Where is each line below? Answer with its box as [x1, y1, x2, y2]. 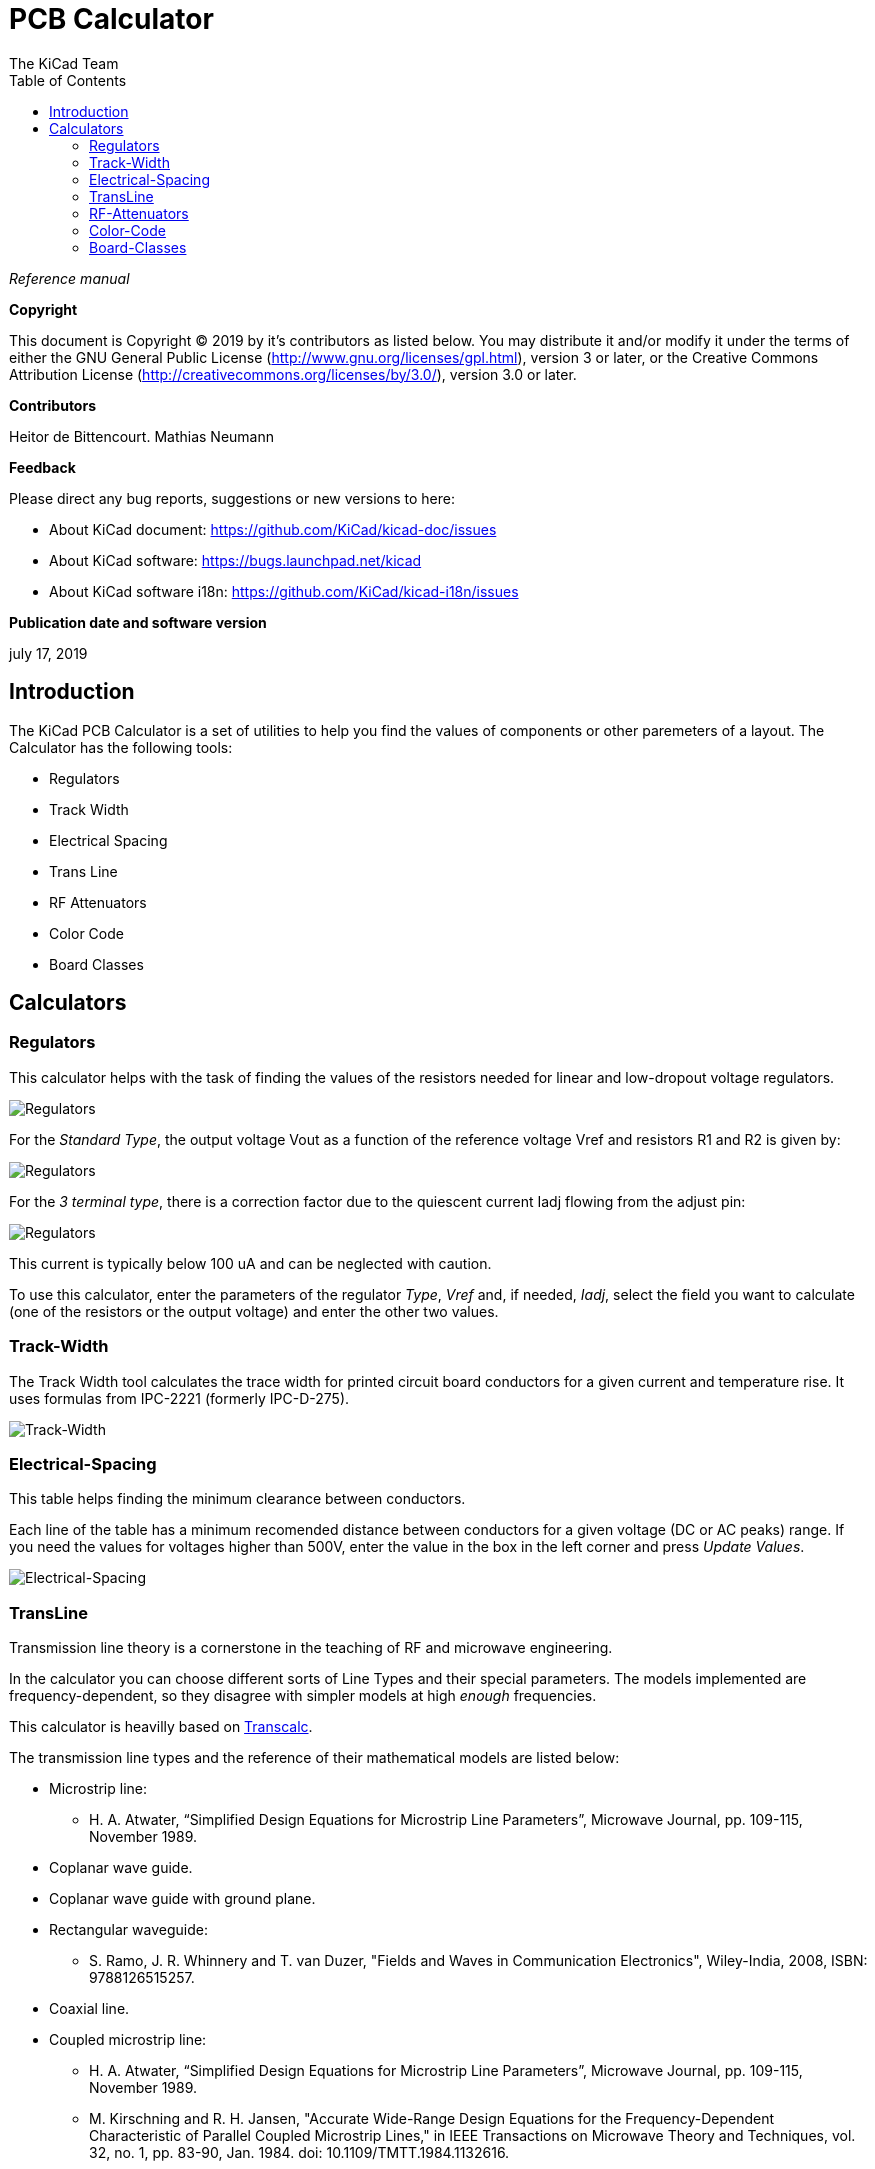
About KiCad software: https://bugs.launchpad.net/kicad [49, 551, 422, 569]
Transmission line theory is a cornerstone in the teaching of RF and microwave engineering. [9, 1639, 613, 1657]
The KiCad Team [9, 54, 119, 72]
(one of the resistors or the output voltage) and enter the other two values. [9, 1302, 499, 1320]
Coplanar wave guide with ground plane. [49, 1890, 316, 1908]
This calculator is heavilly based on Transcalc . [9, 1718, 313, 1736]
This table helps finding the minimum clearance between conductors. [9, 1490, 466, 1508]
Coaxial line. [49, 2000, 130, 2018]
